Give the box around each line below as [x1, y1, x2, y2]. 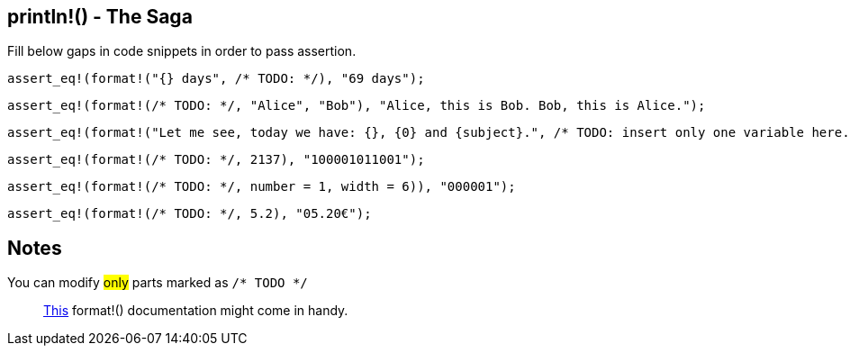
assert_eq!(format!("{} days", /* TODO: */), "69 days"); [7, 71, 425, 86]
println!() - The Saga [7, 5, 193, 28]
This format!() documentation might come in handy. [43, 303, 348, 319]
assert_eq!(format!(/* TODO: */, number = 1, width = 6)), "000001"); [7, 179, 516, 195]
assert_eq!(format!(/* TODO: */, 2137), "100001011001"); [7, 152, 425, 167]
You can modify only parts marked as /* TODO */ [7, 275, 308, 291]
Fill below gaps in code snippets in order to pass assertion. [7, 43, 357, 59]
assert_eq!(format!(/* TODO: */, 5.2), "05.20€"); [7, 206, 372, 222]
